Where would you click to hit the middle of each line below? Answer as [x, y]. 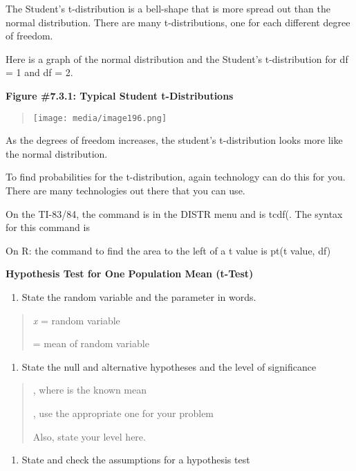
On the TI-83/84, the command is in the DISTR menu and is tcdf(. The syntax [174, 213]
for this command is [48, 227]
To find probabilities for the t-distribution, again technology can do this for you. [176, 177]
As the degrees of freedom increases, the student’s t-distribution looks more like [174, 140]
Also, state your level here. [89, 436]
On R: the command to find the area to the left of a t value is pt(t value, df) [168, 250]
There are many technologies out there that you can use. [125, 190]
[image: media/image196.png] [100, 118]
